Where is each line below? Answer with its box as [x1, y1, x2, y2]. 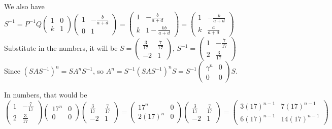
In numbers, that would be [4, 89, 87, 100]
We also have [4, 1, 45, 11]
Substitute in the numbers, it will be [4, 43, 118, 53]
